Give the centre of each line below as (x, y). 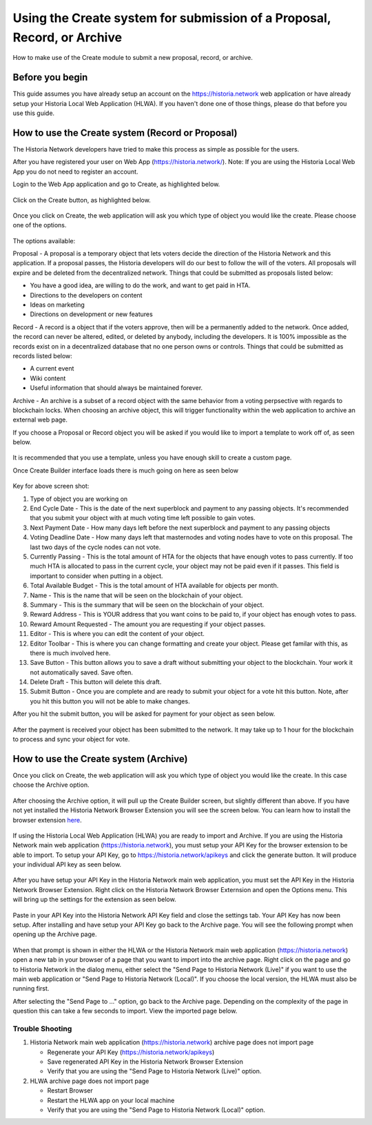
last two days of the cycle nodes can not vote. (95, 547)
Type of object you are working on (79, 499)
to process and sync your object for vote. (71, 739)
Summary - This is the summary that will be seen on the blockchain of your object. (147, 605)
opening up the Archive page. (55, 934)
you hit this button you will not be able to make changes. (110, 701)
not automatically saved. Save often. (82, 672)
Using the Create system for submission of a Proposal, (172, 18)
